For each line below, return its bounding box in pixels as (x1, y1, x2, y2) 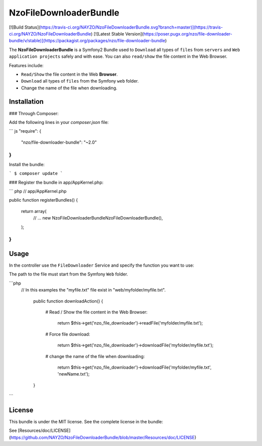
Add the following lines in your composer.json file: (9, 119, 109, 125)
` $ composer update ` (9, 171, 63, 176)
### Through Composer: (9, 110, 59, 116)
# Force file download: (45, 331, 90, 337)
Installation (9, 98, 44, 106)
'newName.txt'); (57, 371, 90, 377)
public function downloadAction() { (33, 298, 103, 304)
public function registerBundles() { (9, 197, 78, 203)
